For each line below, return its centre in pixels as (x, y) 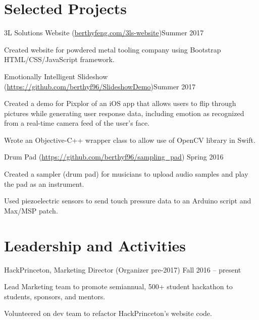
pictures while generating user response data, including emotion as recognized (124, 113)
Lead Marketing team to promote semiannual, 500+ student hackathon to (118, 286)
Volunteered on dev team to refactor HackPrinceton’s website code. (108, 313)
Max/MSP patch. (31, 210)
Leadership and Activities (95, 245)
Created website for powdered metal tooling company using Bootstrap (113, 49)
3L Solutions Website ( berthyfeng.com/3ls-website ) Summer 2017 (104, 33)
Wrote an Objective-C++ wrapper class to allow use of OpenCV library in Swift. (130, 140)
